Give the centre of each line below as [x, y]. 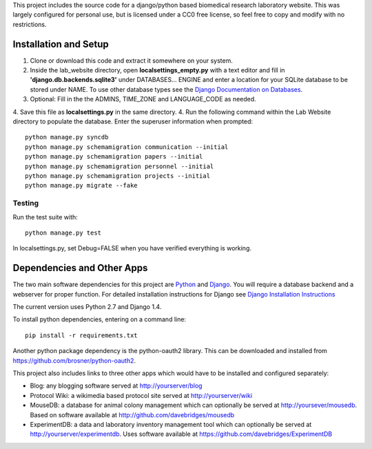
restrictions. [30, 24]
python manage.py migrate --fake [81, 186]
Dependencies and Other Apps [80, 268]
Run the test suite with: [45, 217]
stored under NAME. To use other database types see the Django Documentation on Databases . [166, 89]
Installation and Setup [61, 44]
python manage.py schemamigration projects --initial [117, 176]
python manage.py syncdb [67, 137]
